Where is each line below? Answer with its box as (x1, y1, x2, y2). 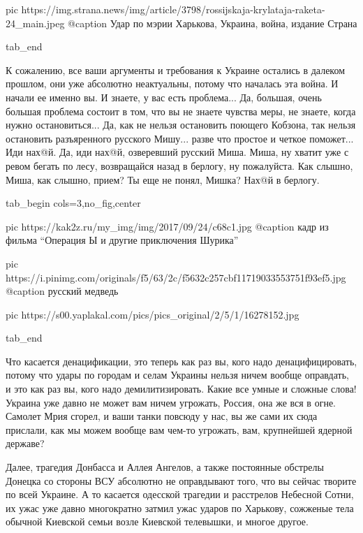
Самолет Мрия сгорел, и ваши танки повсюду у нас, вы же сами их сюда (6, 409, 318, 423)
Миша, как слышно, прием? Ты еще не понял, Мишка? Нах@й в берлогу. (6, 172, 320, 187)
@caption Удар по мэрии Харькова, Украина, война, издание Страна (68, 15, 357, 30)
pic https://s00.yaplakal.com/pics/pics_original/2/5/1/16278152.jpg (6, 307, 299, 321)
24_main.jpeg (6, 15, 65, 30)
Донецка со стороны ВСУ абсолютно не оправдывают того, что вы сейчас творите (6, 473, 357, 488)
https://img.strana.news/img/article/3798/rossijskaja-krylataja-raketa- (21, 2, 325, 16)
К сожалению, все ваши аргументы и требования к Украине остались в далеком (6, 62, 346, 77)
